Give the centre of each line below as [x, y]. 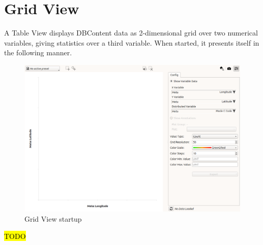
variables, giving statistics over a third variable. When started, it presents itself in [132, 42]
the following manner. [38, 52]
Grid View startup [53, 218]
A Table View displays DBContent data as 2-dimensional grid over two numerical [131, 33]
